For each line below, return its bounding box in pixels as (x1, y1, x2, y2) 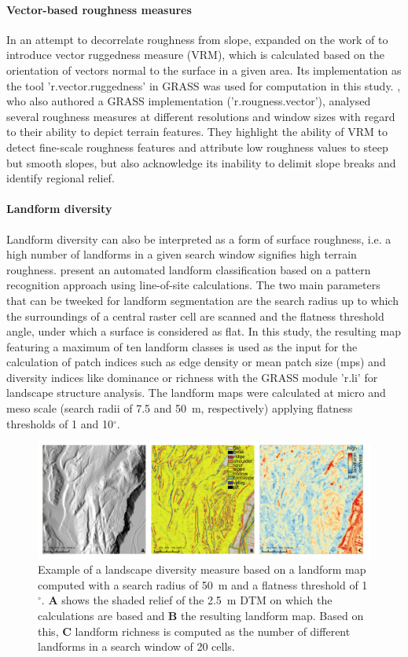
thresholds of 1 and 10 (6, 415, 113, 431)
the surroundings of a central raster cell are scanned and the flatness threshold (6, 307, 384, 324)
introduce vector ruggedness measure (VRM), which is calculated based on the (6, 46, 384, 63)
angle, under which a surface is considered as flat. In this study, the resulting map (6, 323, 401, 340)
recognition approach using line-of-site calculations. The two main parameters (6, 277, 380, 293)
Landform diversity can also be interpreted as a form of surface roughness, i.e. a (6, 230, 391, 247)
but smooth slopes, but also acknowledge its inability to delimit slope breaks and (6, 154, 396, 171)
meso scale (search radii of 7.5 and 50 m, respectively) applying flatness (6, 400, 353, 417)
